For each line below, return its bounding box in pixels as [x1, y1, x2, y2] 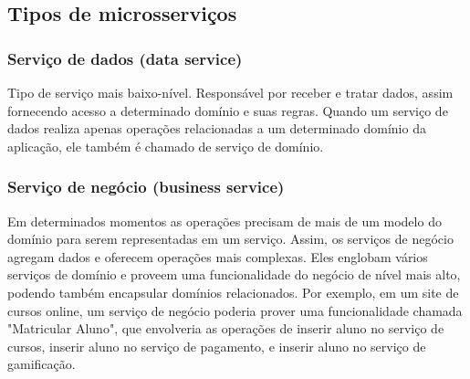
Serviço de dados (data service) [7, 47, 243, 69]
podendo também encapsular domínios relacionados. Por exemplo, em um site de [7, 282, 459, 301]
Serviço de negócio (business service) [7, 175, 285, 198]
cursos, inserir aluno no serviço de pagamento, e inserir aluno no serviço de [7, 336, 426, 355]
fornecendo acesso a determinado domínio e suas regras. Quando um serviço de [7, 100, 448, 120]
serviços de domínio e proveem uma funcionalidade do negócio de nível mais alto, [7, 265, 461, 284]
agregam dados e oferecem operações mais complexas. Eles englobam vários [7, 247, 428, 266]
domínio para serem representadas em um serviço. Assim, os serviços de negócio [7, 229, 454, 248]
